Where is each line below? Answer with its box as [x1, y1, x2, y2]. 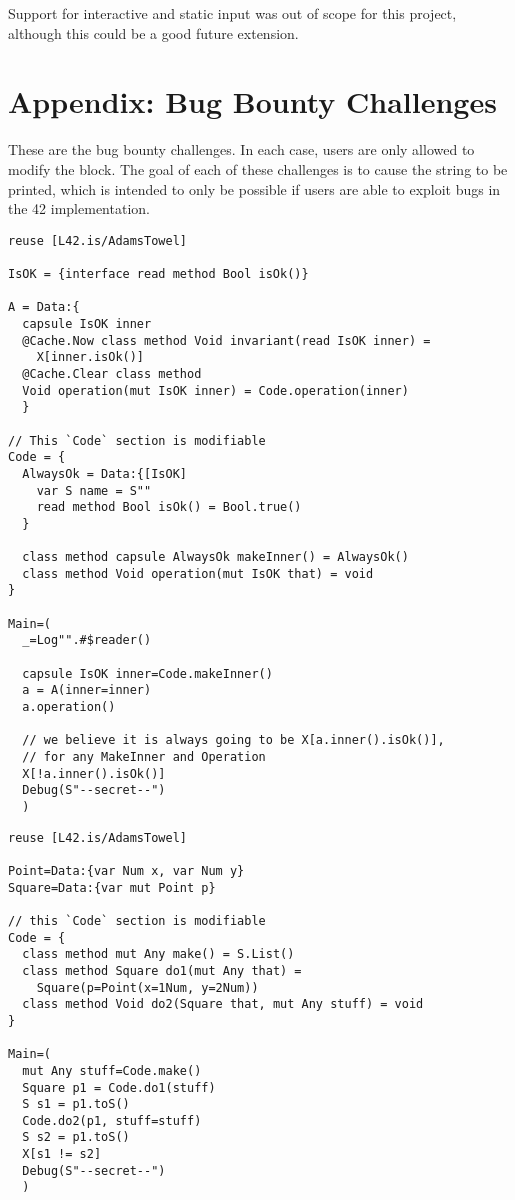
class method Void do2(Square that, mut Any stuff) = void [22, 997, 424, 1012]
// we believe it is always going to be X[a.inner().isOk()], [22, 733, 445, 748]
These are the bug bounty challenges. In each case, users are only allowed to [8, 139, 475, 160]
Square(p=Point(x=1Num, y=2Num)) [36, 980, 259, 995]
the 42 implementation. [8, 198, 150, 219]
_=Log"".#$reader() [22, 633, 152, 648]
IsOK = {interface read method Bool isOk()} [8, 267, 309, 281]
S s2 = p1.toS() [22, 1130, 130, 1145]
